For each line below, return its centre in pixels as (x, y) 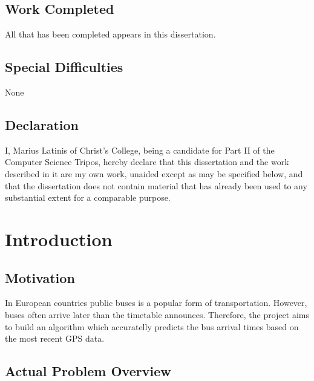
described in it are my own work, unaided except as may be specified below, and (154, 173)
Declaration (42, 124)
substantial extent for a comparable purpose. (88, 197)
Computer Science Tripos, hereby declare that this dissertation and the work (147, 162)
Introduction (59, 239)
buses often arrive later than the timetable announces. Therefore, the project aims (157, 314)
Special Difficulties (64, 67)
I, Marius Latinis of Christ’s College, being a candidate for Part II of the (140, 150)
